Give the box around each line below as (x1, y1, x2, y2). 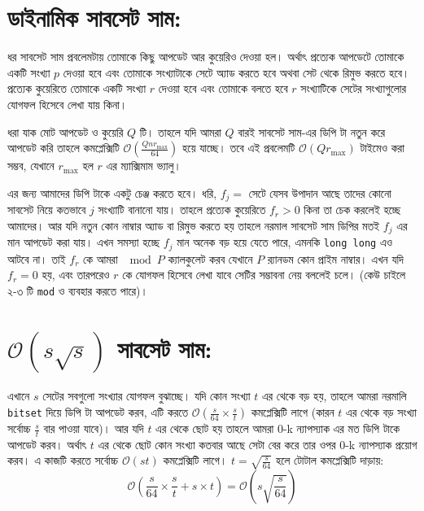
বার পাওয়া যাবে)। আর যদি (43, 420, 144, 437)
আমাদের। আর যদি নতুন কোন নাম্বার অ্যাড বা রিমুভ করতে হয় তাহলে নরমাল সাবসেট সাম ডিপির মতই (7, 216, 380, 234)
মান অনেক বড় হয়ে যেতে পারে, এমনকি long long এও (177, 234, 393, 251)
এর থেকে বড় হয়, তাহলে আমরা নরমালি (261, 387, 407, 404)
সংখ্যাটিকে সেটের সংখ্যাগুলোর (300, 80, 407, 97)
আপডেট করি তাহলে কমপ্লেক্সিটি (7, 139, 120, 156)
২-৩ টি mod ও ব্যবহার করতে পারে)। (7, 282, 148, 299)
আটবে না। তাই (7, 250, 66, 267)
